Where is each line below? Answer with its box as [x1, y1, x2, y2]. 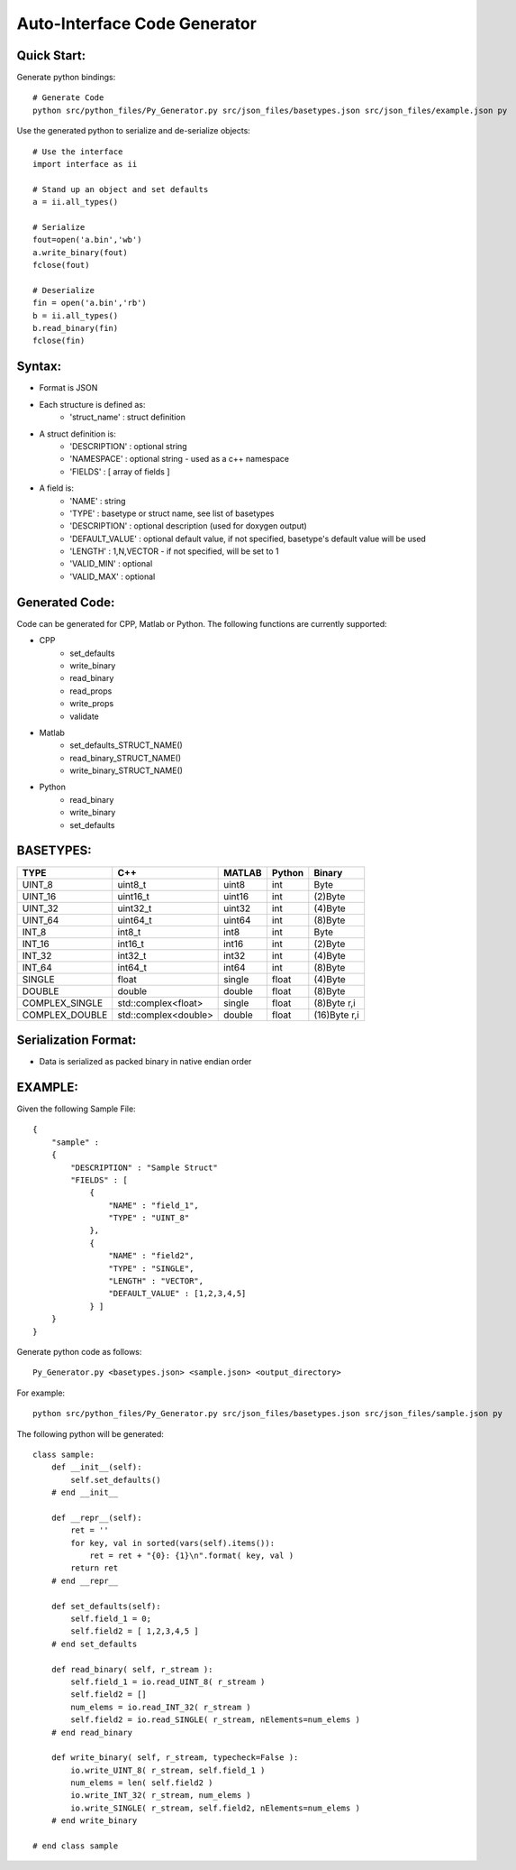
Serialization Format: [16, 1032, 137, 1047]
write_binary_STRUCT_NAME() [69, 765, 184, 776]
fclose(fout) [32, 260, 90, 271]
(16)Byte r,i [313, 1009, 359, 1021]
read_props [69, 686, 113, 696]
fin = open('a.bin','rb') [32, 298, 148, 309]
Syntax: [16, 359, 62, 374]
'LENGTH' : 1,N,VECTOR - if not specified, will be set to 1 [69, 546, 279, 557]
